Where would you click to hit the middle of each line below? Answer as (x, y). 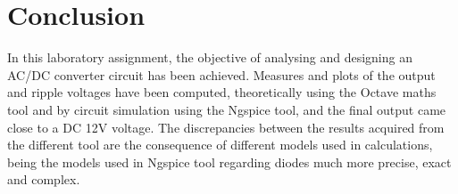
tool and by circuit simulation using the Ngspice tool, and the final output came (227, 109)
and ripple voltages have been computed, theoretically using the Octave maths (222, 92)
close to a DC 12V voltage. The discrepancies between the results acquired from (226, 127)
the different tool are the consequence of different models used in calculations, (220, 145)
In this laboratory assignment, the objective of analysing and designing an (210, 57)
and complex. (44, 179)
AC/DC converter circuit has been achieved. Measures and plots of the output (221, 74)
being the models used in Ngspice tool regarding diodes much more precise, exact (229, 162)
